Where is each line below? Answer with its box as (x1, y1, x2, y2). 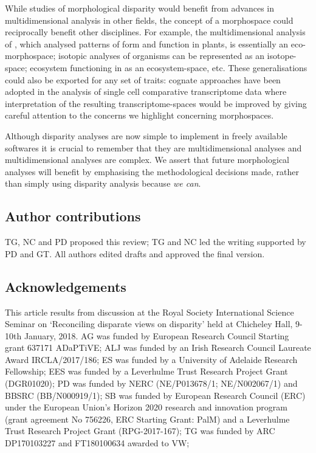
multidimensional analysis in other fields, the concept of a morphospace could (5, 13, 294, 26)
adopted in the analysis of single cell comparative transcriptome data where (5, 85, 287, 98)
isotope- (267, 49, 297, 62)
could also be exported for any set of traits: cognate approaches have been (5, 73, 281, 86)
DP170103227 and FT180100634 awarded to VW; (5, 437, 190, 449)
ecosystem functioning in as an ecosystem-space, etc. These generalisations (30, 61, 307, 74)
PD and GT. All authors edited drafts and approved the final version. (5, 247, 265, 260)
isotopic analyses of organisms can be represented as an (58, 49, 264, 62)
